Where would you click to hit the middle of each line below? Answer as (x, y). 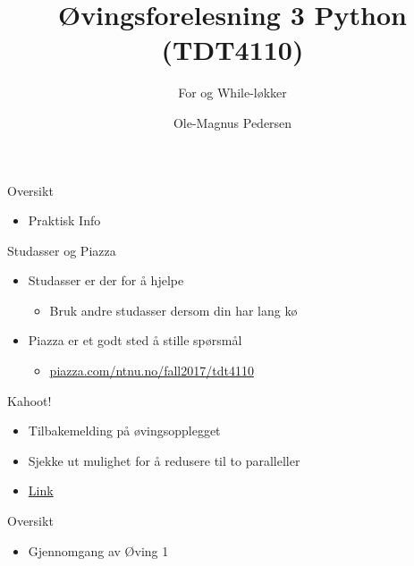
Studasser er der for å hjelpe (106, 280)
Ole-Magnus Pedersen (232, 122)
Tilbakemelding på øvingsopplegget (124, 431)
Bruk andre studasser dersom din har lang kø (173, 310)
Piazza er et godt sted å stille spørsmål (135, 340)
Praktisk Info (64, 220)
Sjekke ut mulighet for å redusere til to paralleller (164, 460)
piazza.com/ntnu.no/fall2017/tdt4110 (152, 371)
